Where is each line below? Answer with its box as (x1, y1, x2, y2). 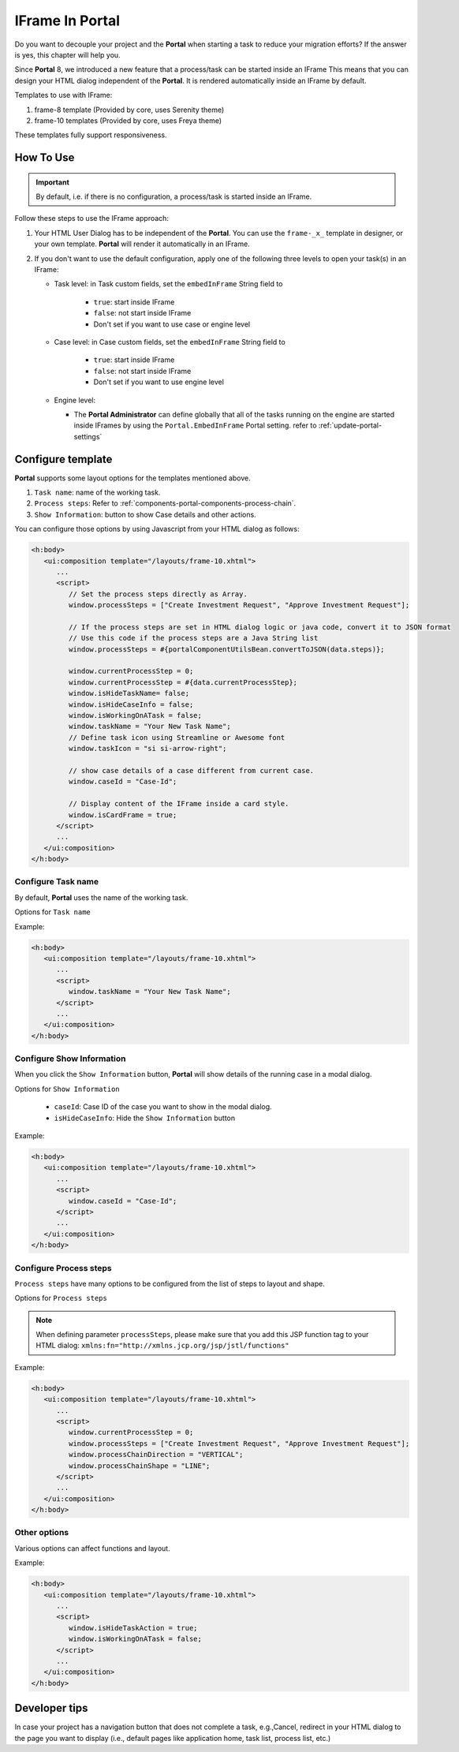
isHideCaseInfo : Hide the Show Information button (54, 1113, 236, 1123)
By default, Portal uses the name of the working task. (14, 892, 188, 902)
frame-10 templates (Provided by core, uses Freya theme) (34, 115, 222, 125)
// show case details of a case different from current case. (68, 766, 315, 775)
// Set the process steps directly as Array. (68, 589, 248, 599)
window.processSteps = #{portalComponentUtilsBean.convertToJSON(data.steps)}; (68, 644, 386, 654)
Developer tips (14, 1702, 88, 1715)
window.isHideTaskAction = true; (68, 1623, 198, 1632)
